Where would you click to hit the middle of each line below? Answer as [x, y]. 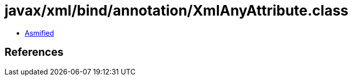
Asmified [40, 33]
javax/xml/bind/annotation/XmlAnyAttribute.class [177, 11]
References [34, 52]
